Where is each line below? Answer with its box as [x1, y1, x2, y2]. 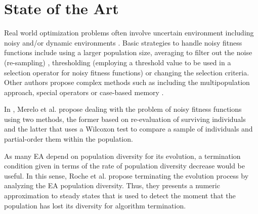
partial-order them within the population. [4, 134, 133, 144]
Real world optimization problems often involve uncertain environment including [4, 27, 254, 38]
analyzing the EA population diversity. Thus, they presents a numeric [4, 180, 220, 191]
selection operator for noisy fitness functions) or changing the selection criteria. [4, 67, 249, 77]
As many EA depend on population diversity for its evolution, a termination [4, 150, 241, 161]
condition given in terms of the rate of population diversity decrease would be [4, 160, 245, 171]
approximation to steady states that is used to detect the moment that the [4, 190, 236, 201]
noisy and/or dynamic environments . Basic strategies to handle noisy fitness [4, 37, 242, 48]
